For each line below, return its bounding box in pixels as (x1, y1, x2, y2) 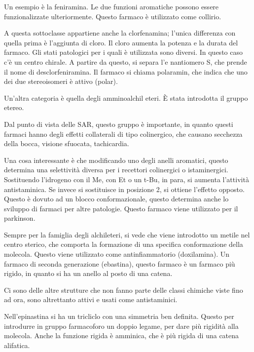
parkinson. (4, 213, 36, 223)
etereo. (4, 102, 24, 113)
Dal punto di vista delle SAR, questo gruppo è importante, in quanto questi (4, 118, 233, 129)
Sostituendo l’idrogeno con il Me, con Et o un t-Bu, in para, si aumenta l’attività (4, 174, 249, 184)
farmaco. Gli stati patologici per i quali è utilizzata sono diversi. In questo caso (4, 47, 243, 57)
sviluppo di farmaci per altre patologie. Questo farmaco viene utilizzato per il (4, 203, 238, 213)
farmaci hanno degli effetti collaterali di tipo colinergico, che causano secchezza (4, 128, 243, 139)
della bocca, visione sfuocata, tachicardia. (4, 138, 129, 149)
